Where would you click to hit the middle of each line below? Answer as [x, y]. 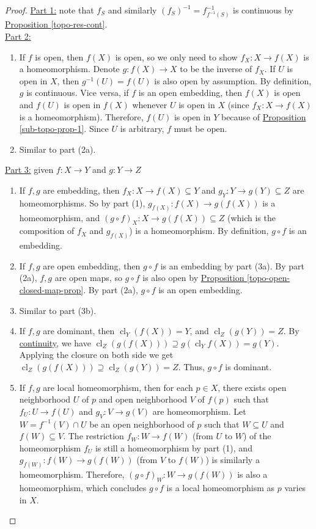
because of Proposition [263, 116]
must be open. [200, 129]
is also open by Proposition [193, 278]
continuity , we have [55, 342]
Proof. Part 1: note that [50, 10]
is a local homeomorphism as [221, 487]
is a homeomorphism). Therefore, [81, 116]
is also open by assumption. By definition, [233, 80]
